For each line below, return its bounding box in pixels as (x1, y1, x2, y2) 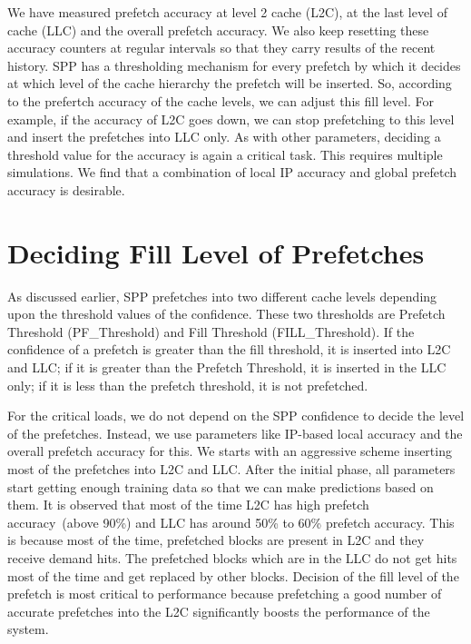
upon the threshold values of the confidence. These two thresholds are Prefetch (7, 304, 446, 323)
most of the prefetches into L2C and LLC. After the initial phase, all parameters (7, 460, 456, 478)
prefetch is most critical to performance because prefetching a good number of (7, 584, 442, 603)
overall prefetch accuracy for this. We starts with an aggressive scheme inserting (7, 441, 452, 461)
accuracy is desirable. (7, 180, 125, 199)
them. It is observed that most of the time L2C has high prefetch (7, 495, 369, 514)
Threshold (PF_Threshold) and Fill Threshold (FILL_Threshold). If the (7, 322, 415, 341)
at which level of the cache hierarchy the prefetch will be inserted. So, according (7, 74, 452, 93)
